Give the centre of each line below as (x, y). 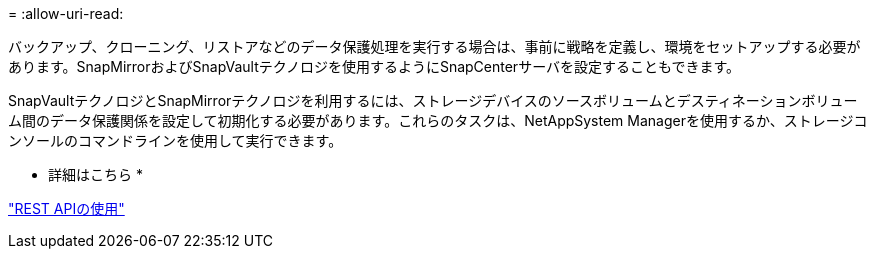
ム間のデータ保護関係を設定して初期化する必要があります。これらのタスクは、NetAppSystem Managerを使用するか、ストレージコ (438, 120)
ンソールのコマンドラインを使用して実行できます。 (175, 140)
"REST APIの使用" (66, 208)
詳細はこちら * (95, 174)
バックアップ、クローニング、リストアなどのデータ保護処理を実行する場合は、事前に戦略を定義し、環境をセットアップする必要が (434, 46)
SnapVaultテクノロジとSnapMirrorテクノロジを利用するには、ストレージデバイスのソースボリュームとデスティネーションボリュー (433, 100)
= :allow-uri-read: (66, 13)
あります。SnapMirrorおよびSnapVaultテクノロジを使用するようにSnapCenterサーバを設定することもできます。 (374, 66)
